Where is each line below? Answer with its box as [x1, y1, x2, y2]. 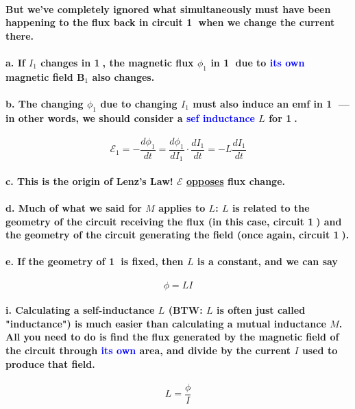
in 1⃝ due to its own [210, 55, 305, 69]
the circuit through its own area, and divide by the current [5, 343, 291, 357]
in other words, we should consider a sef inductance [5, 110, 255, 125]
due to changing [100, 96, 177, 110]
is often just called [216, 303, 306, 317]
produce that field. [5, 356, 95, 371]
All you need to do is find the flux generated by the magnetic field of [5, 330, 339, 344]
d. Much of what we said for [5, 201, 142, 215]
